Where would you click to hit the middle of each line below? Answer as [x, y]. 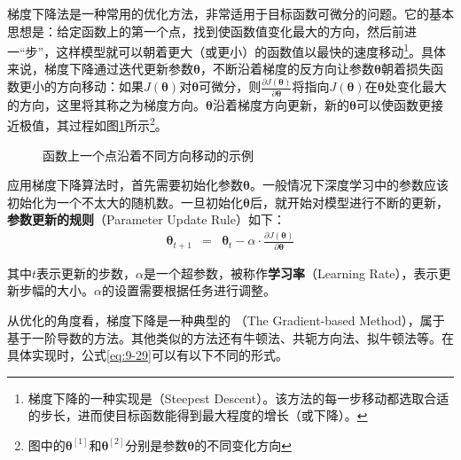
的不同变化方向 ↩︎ [243, 444]
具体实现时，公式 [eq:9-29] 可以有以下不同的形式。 [148, 355]
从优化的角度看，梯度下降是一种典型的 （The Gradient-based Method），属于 [226, 320]
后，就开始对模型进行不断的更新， [349, 202]
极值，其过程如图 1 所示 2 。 [93, 124]
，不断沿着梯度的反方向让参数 [287, 69]
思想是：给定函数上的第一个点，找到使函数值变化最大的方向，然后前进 [212, 31]
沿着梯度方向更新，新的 [281, 104]
